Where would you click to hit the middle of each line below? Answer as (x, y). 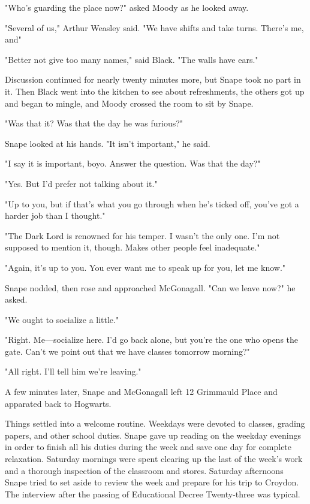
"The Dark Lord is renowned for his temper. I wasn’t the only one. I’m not (142, 235)
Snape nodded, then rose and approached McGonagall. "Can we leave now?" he (150, 287)
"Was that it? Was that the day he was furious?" (94, 123)
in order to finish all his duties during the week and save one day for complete (148, 447)
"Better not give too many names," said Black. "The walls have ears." (132, 59)
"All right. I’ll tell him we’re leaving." (73, 371)
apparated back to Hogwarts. (58, 403)
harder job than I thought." (55, 215)
